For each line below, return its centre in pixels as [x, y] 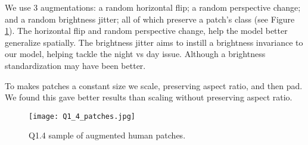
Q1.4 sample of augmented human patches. [107, 135]
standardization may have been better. [75, 65]
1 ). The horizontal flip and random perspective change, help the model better [146, 31]
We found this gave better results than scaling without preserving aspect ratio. [149, 97]
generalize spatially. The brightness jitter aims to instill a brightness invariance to [154, 42]
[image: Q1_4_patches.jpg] [82, 116]
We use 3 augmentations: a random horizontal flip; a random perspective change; [153, 7]
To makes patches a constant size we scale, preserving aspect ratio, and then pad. [154, 85]
